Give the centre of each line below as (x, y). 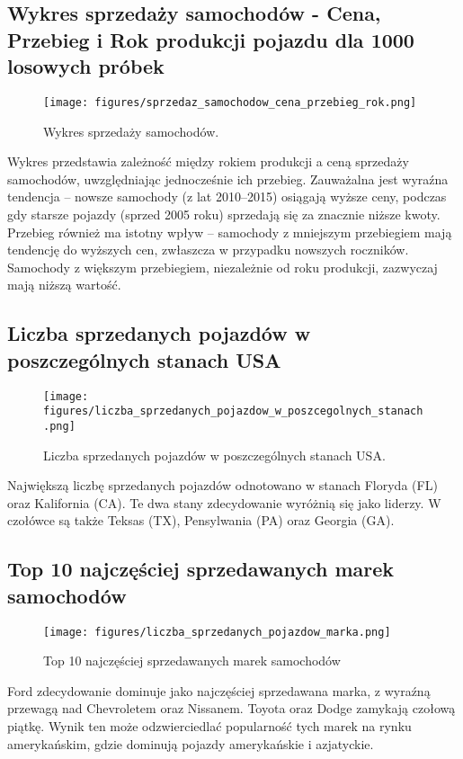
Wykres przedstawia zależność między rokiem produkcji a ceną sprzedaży (208, 161)
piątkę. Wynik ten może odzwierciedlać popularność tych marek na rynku (209, 725)
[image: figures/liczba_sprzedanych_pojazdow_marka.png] (217, 632)
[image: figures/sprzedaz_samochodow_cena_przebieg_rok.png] (230, 102)
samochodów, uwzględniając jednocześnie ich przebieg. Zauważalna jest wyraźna (228, 179)
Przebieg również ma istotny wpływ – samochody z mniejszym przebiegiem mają (230, 232)
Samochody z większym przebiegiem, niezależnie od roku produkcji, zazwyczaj (223, 267)
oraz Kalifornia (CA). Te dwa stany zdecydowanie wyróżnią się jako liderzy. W (224, 502)
